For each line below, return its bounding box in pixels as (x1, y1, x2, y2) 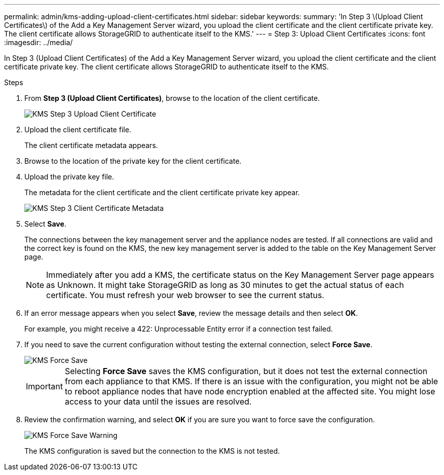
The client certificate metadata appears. (24, 141, 158, 150)
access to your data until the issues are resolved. (64, 396, 252, 407)
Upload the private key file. (24, 172, 115, 181)
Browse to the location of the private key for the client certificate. (24, 157, 242, 165)
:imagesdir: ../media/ (4, 38, 73, 47)
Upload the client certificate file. (24, 125, 131, 134)
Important (26, 381, 63, 391)
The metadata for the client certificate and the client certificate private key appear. (24, 188, 300, 197)
